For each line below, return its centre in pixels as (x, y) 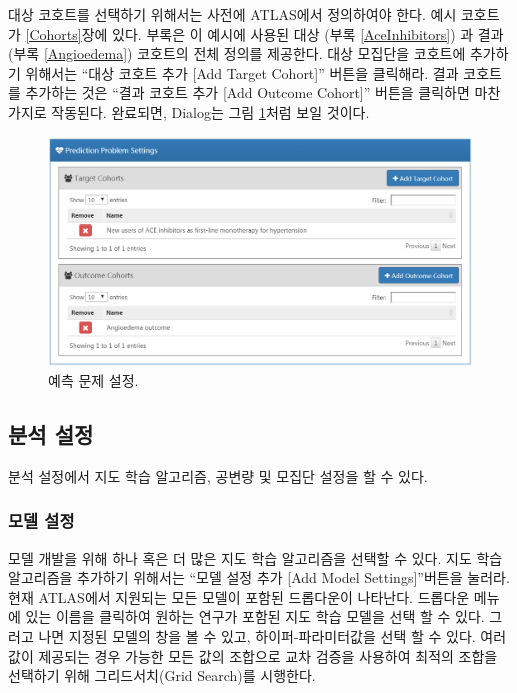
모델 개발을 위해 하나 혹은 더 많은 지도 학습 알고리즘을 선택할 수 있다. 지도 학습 (255, 557)
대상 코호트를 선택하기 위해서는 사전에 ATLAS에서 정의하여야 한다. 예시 (232, 14)
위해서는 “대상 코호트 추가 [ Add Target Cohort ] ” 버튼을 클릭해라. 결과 (242, 72)
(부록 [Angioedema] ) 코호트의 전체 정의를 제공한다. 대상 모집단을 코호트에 (237, 53)
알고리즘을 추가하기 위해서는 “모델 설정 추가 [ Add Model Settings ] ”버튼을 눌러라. (259, 577)
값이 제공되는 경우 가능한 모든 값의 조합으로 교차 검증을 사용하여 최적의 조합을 (253, 655)
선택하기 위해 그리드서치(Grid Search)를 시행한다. (162, 675)
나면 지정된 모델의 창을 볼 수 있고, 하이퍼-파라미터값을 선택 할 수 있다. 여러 (272, 635)
